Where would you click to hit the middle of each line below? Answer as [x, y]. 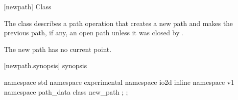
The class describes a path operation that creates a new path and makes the [119, 23]
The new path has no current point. [58, 49]
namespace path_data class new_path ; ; [66, 91]
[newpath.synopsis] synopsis [46, 65]
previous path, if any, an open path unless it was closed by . [94, 33]
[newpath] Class [28, 6]
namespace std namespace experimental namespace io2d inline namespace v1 [119, 82]
